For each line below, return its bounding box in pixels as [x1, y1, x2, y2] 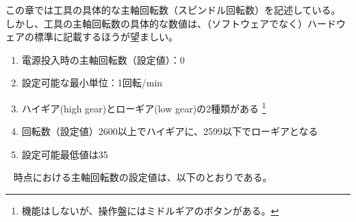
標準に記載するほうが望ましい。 [34, 29, 178, 44]
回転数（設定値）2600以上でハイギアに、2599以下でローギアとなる [21, 124, 318, 138]
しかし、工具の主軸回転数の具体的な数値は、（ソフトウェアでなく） [5, 16, 307, 30]
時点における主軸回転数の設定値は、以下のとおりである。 [13, 170, 272, 184]
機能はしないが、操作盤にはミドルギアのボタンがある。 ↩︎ [21, 203, 279, 217]
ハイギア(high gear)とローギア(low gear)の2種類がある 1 [21, 99, 266, 115]
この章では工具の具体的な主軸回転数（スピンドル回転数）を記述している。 [5, 3, 341, 16]
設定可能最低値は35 [21, 147, 108, 161]
